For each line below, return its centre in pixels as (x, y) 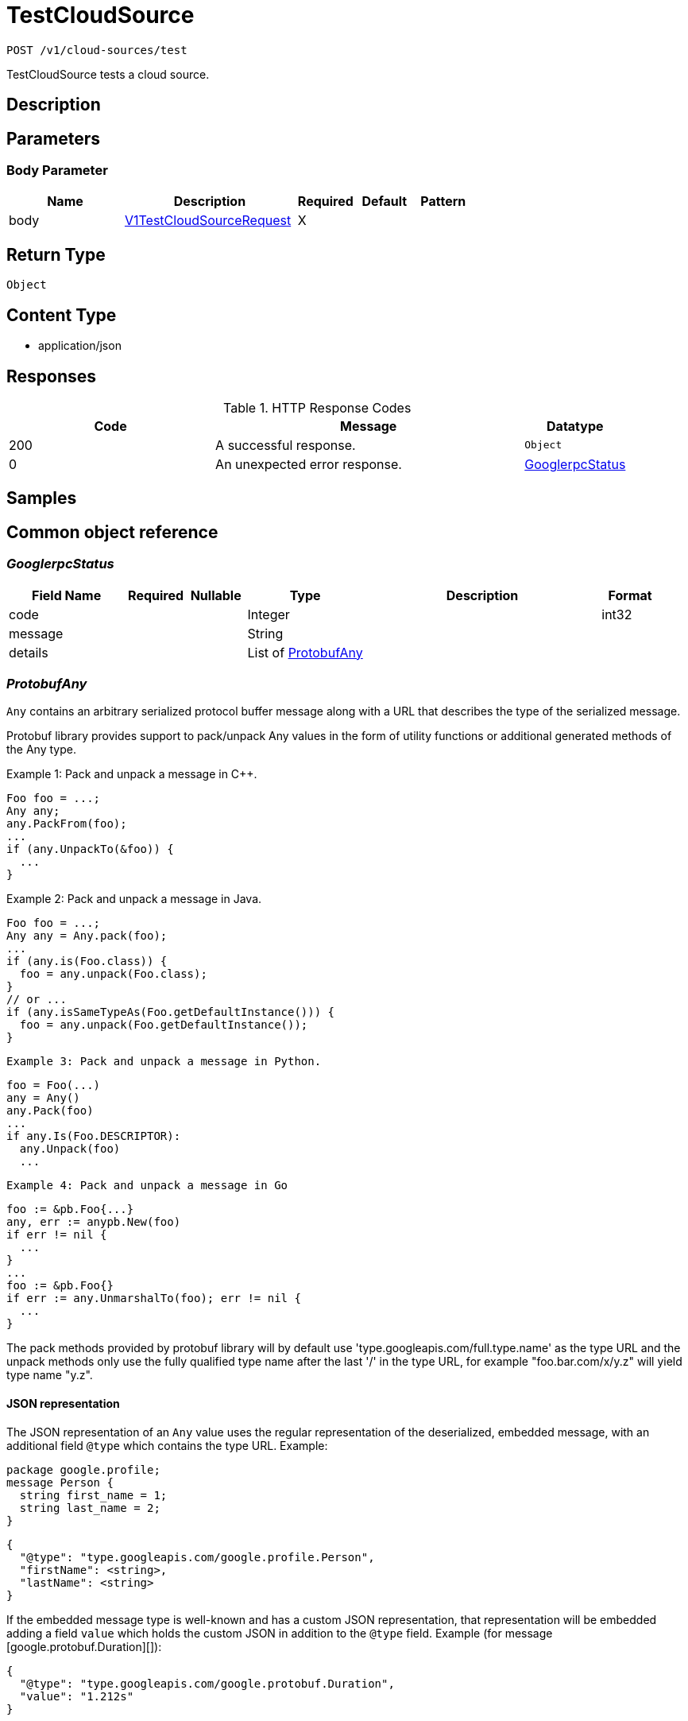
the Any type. (41, 750)
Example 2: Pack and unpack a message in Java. (134, 899)
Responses (52, 376)
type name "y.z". (50, 1375)
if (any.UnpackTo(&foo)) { (90, 849)
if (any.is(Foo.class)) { (87, 961)
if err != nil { (57, 1235)
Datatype (575, 426)
